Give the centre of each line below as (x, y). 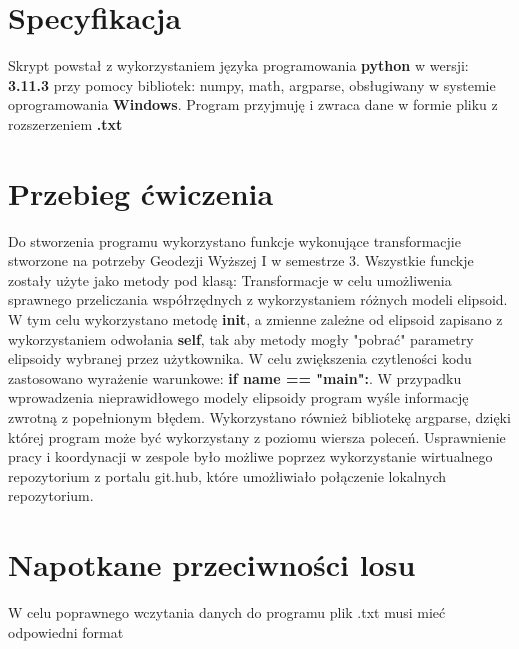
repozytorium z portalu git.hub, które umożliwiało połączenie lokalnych (227, 475)
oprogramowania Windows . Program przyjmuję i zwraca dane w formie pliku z (253, 104)
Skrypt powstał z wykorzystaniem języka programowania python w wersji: (238, 65)
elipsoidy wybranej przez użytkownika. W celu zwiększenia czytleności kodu (240, 358)
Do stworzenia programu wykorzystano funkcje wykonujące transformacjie (234, 240)
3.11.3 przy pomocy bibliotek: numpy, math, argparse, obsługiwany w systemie (252, 84)
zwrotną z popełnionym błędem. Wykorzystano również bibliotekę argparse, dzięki (259, 416)
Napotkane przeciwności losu (212, 564)
